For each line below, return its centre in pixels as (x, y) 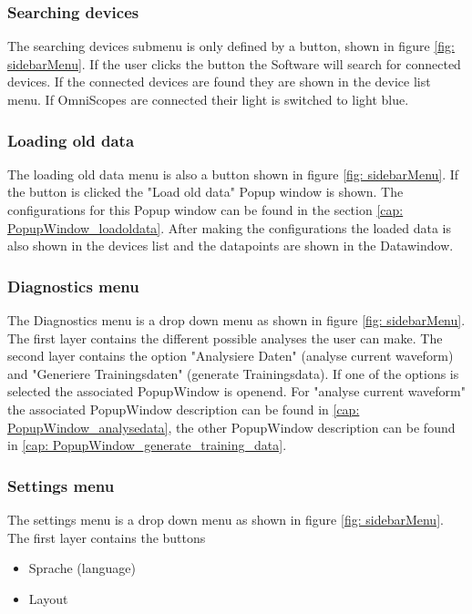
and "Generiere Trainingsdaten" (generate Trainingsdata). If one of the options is (233, 373)
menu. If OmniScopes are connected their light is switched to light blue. (208, 99)
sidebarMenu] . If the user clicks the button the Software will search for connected (234, 63)
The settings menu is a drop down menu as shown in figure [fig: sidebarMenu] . (226, 519)
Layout (48, 598)
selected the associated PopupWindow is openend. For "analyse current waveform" (236, 391)
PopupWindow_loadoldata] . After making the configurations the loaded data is (230, 227)
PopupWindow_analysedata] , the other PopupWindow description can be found (231, 427)
